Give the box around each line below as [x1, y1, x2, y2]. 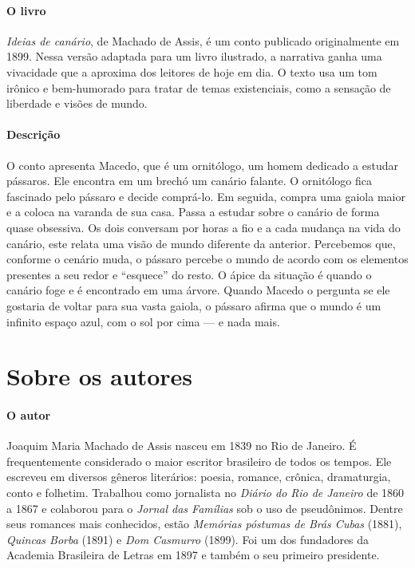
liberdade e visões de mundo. [6, 95, 148, 112]
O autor [6, 407, 51, 424]
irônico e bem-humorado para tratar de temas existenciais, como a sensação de [6, 79, 391, 96]
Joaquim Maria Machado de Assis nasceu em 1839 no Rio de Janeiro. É [6, 437, 357, 454]
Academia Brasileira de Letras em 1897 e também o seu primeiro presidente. [6, 546, 380, 563]
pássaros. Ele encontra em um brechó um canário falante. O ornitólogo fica [6, 172, 372, 189]
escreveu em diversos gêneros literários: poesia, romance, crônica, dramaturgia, [6, 468, 391, 485]
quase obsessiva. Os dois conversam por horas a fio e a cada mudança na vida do [6, 219, 401, 235]
